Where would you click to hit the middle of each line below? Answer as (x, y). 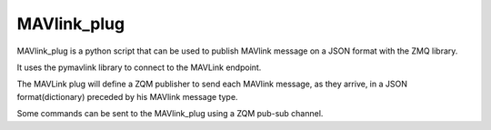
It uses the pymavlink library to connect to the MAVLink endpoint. (139, 67)
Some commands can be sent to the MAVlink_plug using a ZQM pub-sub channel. (170, 114)
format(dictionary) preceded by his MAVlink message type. (127, 96)
